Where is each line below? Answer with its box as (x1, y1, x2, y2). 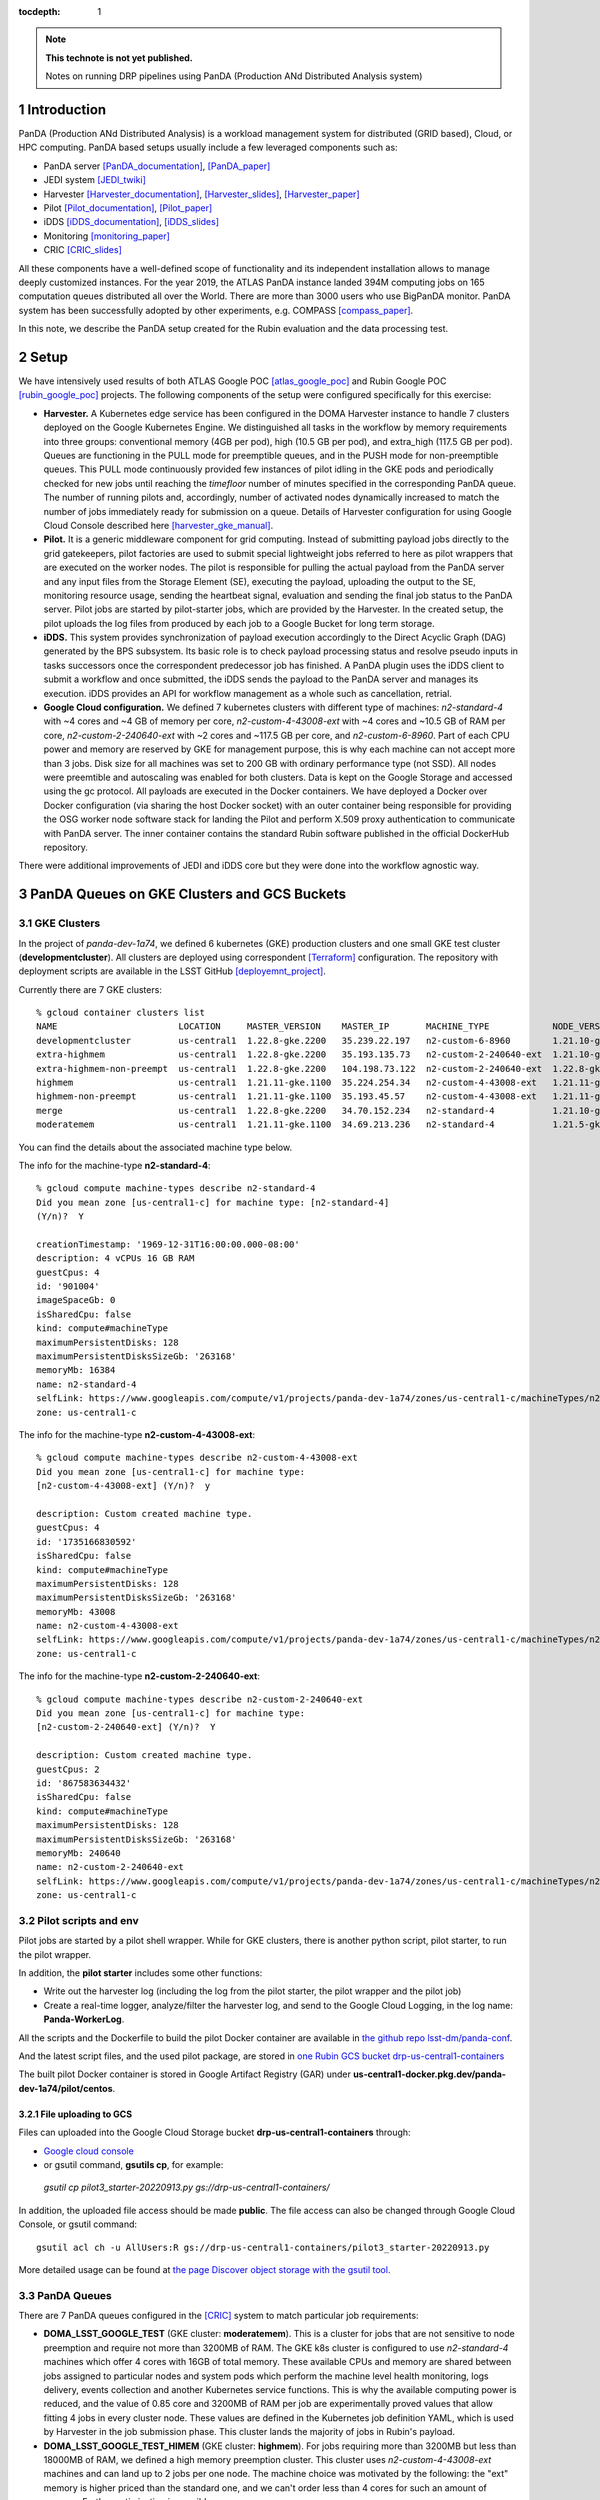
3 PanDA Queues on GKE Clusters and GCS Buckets (18, 886, 347, 903)
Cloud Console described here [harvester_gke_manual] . (43, 519, 274, 531)
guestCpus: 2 (36, 1763, 100, 1775)
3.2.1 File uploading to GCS (18, 2108, 133, 2120)
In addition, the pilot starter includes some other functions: (18, 1967, 263, 1979)
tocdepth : (18, 6, 61, 17)
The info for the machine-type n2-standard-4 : (18, 1159, 211, 1171)
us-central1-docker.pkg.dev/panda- (353, 2068, 507, 2080)
